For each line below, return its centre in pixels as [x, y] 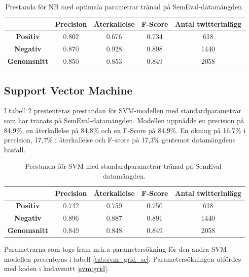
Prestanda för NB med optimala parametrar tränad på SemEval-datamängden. [124, 6]
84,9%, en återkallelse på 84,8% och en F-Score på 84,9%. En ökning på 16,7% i [125, 130]
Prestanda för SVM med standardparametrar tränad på [109, 166]
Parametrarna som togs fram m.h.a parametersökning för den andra [107, 249]
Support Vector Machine [68, 90]
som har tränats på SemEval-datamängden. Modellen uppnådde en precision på [124, 120]
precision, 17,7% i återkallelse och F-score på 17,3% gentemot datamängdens [120, 140]
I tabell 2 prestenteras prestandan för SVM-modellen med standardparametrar [123, 111]
